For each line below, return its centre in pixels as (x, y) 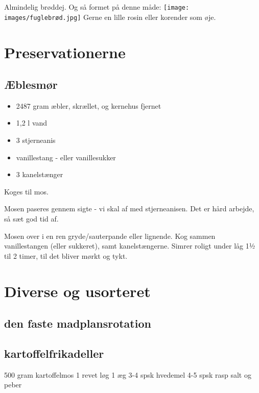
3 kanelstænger (40, 174)
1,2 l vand (32, 123)
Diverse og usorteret (77, 291)
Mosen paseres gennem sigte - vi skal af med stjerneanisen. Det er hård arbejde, (129, 208)
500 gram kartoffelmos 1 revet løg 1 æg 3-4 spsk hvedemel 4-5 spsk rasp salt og (128, 374)
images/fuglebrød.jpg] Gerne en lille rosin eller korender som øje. (110, 17)
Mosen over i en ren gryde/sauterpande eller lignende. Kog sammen (110, 236)
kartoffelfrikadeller (54, 353)
